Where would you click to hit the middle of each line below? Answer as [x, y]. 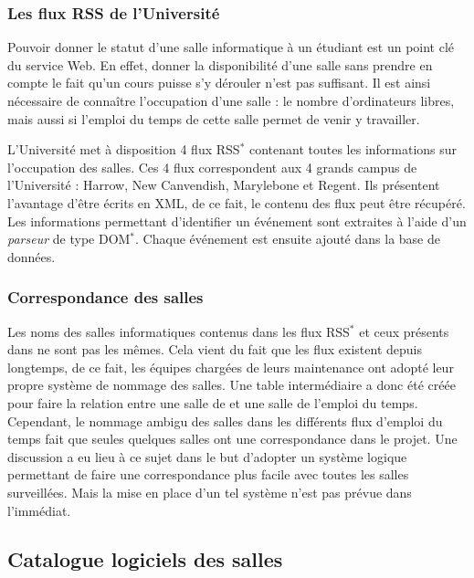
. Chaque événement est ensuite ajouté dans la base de [288, 239]
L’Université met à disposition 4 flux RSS [124, 149]
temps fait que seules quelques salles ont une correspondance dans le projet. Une [232, 439]
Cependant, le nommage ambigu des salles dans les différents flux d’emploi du [225, 420]
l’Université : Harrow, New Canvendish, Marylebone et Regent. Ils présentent [224, 185]
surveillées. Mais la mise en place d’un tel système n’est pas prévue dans [210, 492]
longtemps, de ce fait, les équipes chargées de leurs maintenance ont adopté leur [231, 367]
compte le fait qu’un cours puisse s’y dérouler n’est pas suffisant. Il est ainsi [219, 83]
